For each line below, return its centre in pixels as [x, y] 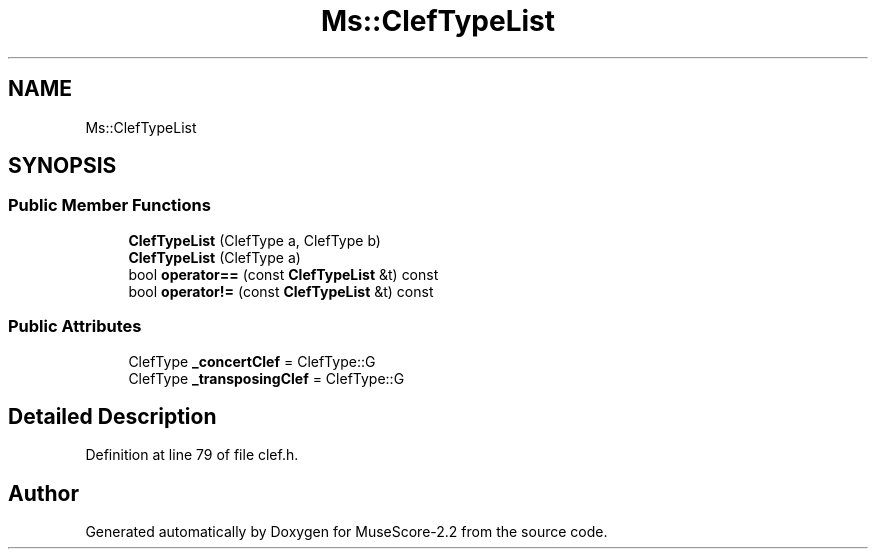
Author [43, 493]
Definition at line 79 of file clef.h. [192, 455]
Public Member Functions [109, 205]
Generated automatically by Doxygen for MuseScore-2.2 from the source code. [346, 532]
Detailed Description [112, 416]
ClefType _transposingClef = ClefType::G [266, 378]
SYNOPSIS [62, 166]
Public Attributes [75, 326]
